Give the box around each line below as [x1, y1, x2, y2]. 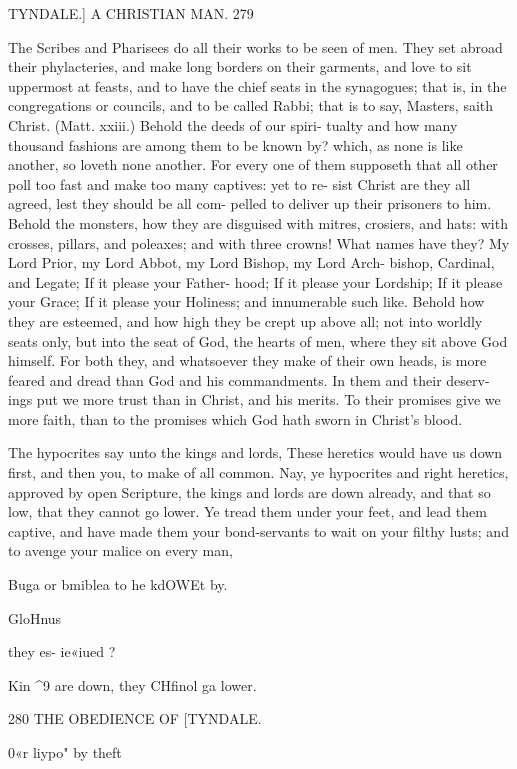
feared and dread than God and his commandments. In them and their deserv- [8, 369, 490, 390]
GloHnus [8, 607, 62, 628]
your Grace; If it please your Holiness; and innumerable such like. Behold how [8, 291, 485, 312]
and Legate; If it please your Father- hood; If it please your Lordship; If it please [8, 271, 503, 292]
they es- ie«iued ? [8, 641, 116, 662]
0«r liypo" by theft [8, 742, 122, 762]
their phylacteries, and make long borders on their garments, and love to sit [8, 56, 472, 77]
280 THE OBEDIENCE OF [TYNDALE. [8, 708, 262, 729]
